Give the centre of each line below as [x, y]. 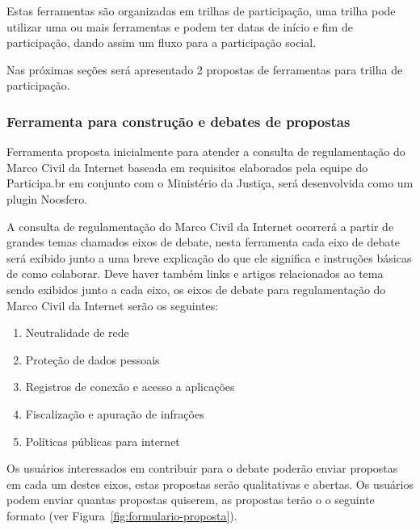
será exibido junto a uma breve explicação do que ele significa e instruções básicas [209, 257]
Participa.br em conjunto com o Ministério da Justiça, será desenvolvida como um [210, 183]
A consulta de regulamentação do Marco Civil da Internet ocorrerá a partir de [200, 226]
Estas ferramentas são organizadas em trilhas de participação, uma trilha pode [201, 11]
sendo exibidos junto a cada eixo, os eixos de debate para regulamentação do [196, 289]
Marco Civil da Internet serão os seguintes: [113, 305]
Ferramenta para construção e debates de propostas [178, 121]
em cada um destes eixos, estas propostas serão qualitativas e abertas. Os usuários [210, 484]
